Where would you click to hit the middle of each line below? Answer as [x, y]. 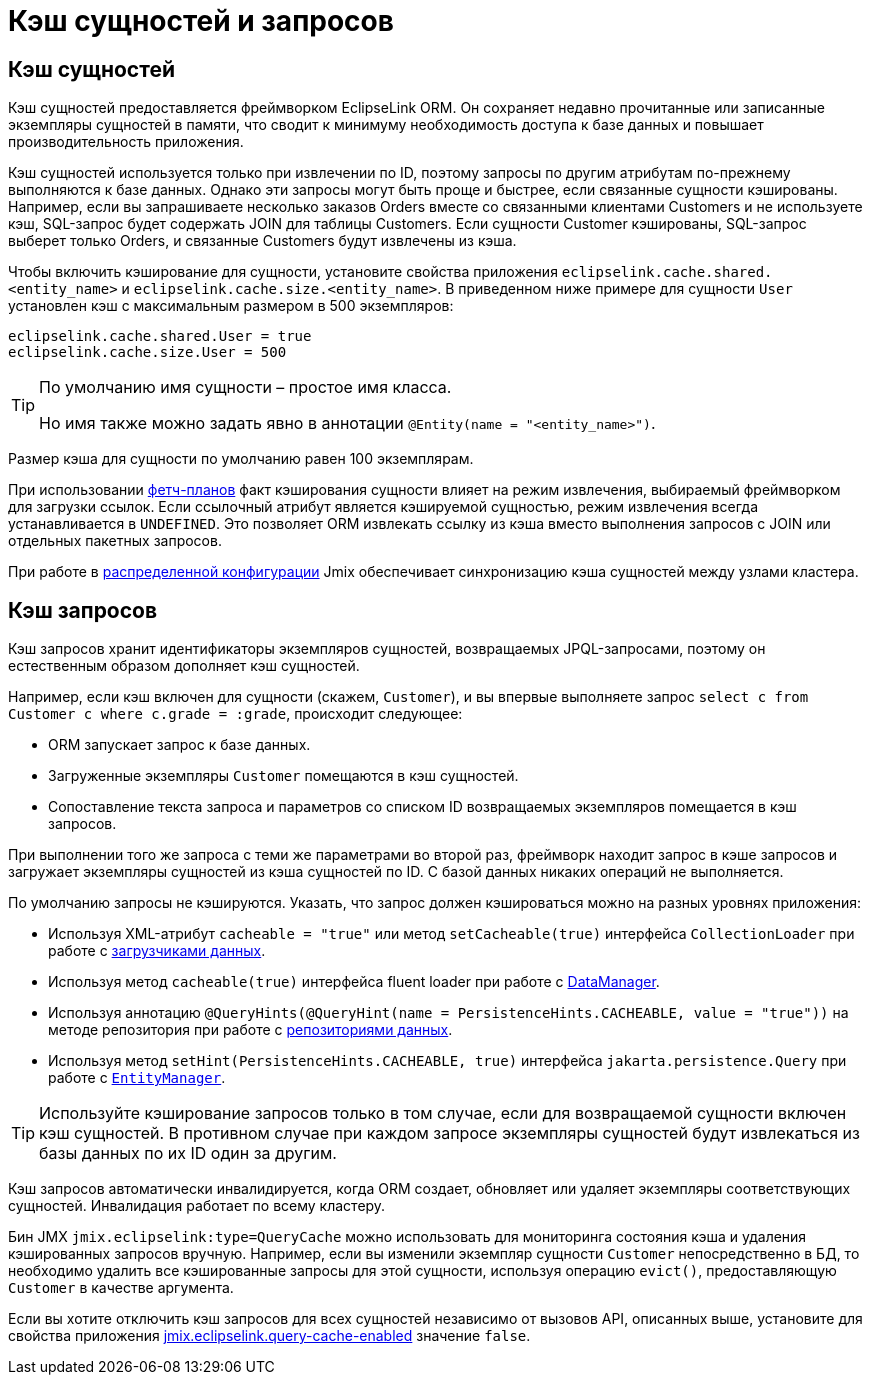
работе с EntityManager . [137, 1078]
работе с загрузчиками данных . [157, 951]
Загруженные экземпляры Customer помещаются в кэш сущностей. [283, 776]
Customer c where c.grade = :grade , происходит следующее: [235, 714]
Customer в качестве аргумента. [121, 1288]
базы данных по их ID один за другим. [188, 1153]
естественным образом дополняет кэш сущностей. [184, 666]
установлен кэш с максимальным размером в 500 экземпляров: [231, 306]
